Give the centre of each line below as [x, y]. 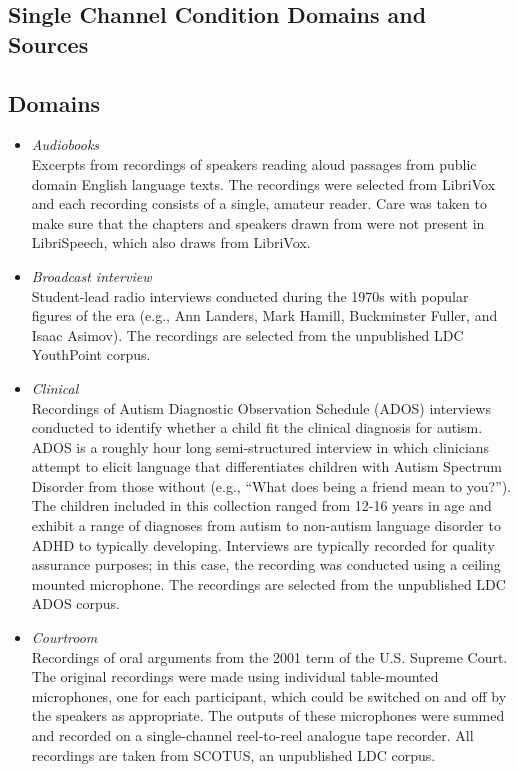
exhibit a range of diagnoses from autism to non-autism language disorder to [266, 525]
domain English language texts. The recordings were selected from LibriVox [263, 183]
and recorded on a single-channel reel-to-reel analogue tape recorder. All [252, 735]
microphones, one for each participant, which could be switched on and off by [269, 695]
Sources [48, 43]
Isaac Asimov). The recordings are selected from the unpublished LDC [247, 334]
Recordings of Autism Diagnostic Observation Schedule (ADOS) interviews [261, 407]
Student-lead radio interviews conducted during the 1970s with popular [250, 295]
